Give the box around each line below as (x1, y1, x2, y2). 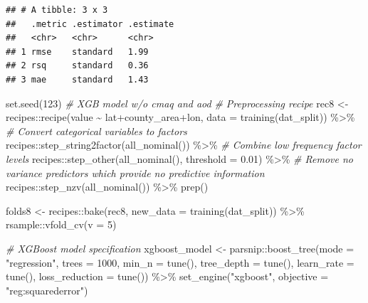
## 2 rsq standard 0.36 (6, 60, 149, 71)
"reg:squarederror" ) (6, 282, 88, 297)
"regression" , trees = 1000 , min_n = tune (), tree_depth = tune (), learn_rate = (6, 255, 354, 270)
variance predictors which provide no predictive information (6, 165, 265, 180)
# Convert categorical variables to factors (6, 123, 187, 138)
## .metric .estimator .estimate (6, 18, 174, 29)
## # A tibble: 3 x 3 (6, 5, 108, 15)
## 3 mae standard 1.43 (6, 74, 149, 85)
